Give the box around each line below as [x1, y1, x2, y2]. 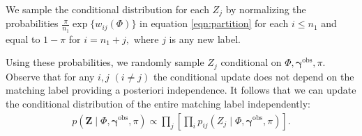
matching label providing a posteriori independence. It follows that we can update [6, 83, 356, 97]
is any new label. [169, 31, 241, 46]
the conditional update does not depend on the [153, 69, 354, 83]
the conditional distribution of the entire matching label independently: [6, 96, 310, 110]
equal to [6, 31, 40, 46]
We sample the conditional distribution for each [6, 2, 209, 16]
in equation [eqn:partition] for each [139, 16, 289, 31]
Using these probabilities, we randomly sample [6, 55, 204, 69]
